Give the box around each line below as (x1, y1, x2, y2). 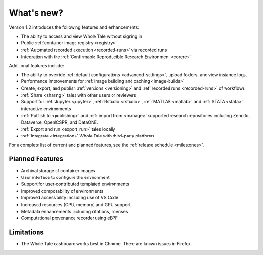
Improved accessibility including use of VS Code (21, 195, 119, 201)
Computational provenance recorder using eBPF (21, 215, 118, 221)
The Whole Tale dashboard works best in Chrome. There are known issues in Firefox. (21, 241, 192, 247)
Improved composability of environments (21, 188, 104, 194)
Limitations (9, 228, 44, 236)
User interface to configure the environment (21, 175, 110, 180)
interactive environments (21, 105, 71, 112)
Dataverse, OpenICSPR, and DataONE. (21, 119, 98, 125)
